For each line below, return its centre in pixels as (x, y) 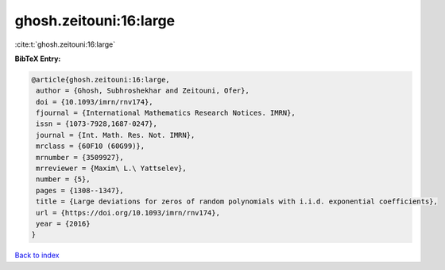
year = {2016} (63, 224)
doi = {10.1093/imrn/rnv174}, (95, 102)
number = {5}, (63, 179)
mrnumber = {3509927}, (80, 157)
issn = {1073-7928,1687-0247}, (97, 124)
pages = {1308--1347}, (80, 190)
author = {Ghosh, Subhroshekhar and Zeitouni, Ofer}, (143, 91)
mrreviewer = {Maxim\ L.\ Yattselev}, (111, 169)
